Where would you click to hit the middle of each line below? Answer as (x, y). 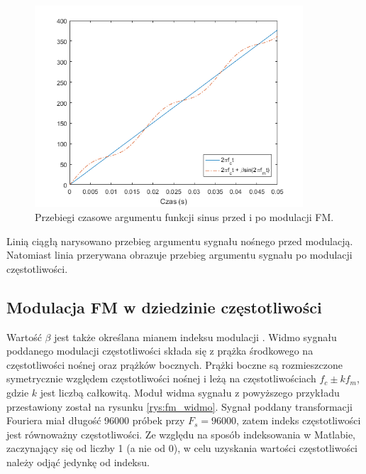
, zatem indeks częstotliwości (299, 420)
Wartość (24, 336)
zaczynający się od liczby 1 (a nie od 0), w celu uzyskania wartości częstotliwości (182, 448)
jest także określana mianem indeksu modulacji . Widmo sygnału (195, 336)
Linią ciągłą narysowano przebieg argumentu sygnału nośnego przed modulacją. (180, 241)
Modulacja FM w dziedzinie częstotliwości (164, 307)
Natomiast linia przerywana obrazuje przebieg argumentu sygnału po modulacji (179, 255)
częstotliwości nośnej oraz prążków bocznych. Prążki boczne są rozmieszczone (174, 364)
